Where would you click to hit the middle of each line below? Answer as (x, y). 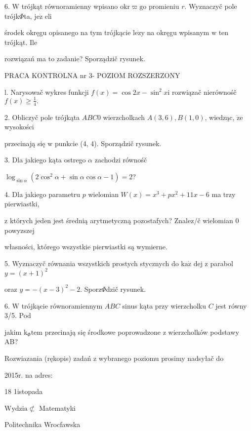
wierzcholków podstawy (204, 332)
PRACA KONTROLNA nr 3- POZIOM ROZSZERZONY (92, 75)
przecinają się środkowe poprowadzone (103, 332)
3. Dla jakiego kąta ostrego (45, 160)
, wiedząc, (220, 117)
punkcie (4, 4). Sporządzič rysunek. (108, 143)
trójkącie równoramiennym (62, 305)
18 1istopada (24, 391)
